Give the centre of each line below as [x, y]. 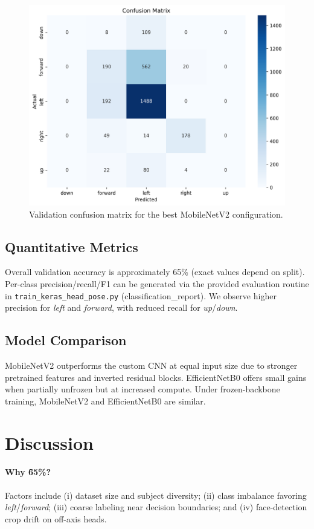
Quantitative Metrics [72, 246]
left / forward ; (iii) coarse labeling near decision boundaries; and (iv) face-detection [156, 507]
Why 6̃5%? [28, 472]
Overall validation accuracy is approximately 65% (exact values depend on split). [155, 272]
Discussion [49, 442]
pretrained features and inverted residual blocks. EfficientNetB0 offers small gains [156, 377]
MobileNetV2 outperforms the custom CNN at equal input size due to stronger [151, 365]
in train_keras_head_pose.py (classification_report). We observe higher [141, 295]
